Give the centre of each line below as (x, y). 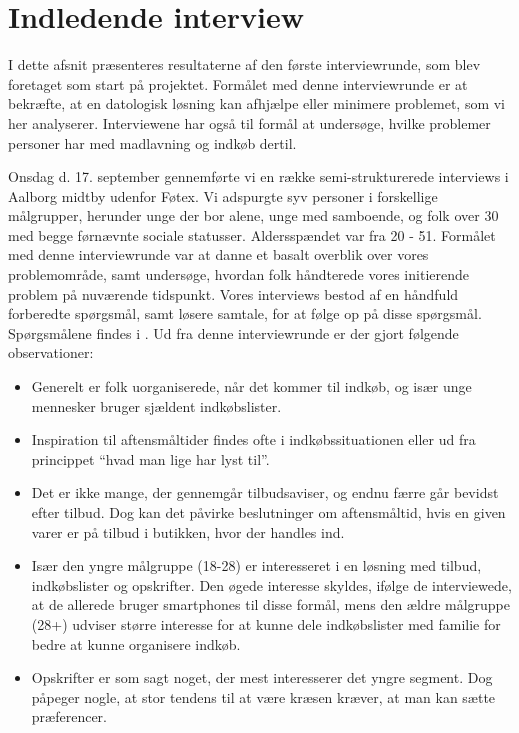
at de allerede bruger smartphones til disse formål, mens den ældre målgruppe (271, 604)
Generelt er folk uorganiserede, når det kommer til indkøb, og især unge (251, 386)
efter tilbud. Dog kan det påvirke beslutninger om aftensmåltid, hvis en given (268, 512)
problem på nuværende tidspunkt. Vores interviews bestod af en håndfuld (233, 293)
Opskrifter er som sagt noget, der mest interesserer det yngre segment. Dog (262, 677)
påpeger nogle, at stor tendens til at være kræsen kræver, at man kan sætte (263, 696)
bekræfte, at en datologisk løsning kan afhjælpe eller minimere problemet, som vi (257, 103)
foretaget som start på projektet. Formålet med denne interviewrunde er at (238, 83)
